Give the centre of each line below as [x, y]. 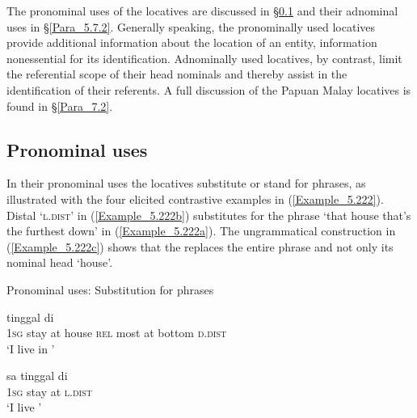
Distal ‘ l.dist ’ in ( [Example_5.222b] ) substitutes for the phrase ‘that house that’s [209, 215]
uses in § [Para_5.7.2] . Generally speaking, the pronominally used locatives [191, 26]
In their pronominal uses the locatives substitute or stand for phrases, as [186, 183]
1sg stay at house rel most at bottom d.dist [117, 333]
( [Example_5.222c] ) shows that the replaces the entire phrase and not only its [200, 246]
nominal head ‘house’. [60, 262]
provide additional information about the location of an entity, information [192, 42]
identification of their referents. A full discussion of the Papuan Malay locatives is [209, 89]
